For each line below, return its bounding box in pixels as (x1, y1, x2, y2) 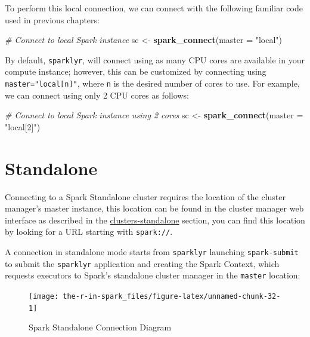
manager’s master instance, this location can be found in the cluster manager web (5, 202, 304, 215)
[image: (29, 292, 59, 301)
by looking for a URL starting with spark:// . (5, 225, 173, 238)
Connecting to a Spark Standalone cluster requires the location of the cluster (5, 190, 286, 203)
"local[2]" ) (5, 120, 41, 133)
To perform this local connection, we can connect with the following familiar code (5, 2, 303, 14)
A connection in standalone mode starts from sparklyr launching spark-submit (5, 246, 299, 258)
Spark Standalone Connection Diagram (29, 321, 172, 333)
